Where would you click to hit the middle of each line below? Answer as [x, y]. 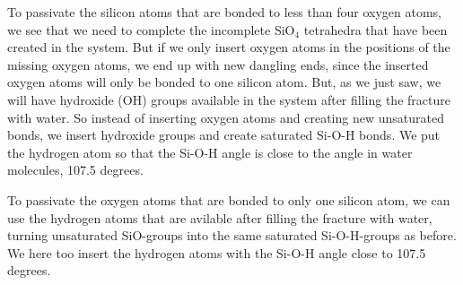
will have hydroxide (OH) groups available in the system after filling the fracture [229, 99]
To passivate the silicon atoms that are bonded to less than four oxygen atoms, [224, 12]
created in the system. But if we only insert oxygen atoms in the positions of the [229, 47]
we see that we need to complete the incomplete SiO [151, 29]
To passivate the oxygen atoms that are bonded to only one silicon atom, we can [229, 199]
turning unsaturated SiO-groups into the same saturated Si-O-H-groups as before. [232, 235]
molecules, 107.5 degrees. [75, 170]
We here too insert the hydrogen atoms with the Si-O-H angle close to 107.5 [217, 252]
